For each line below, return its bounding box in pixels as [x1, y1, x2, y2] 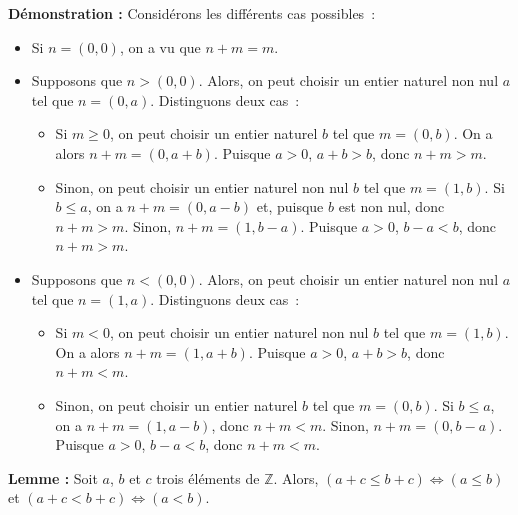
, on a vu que [119, 36, 201, 57]
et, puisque [256, 196, 324, 217]
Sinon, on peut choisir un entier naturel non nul [55, 176, 349, 197]
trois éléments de [156, 467, 260, 488]
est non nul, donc [338, 196, 445, 217]
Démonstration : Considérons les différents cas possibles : [8, 3, 376, 23]
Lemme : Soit [8, 467, 98, 488]
